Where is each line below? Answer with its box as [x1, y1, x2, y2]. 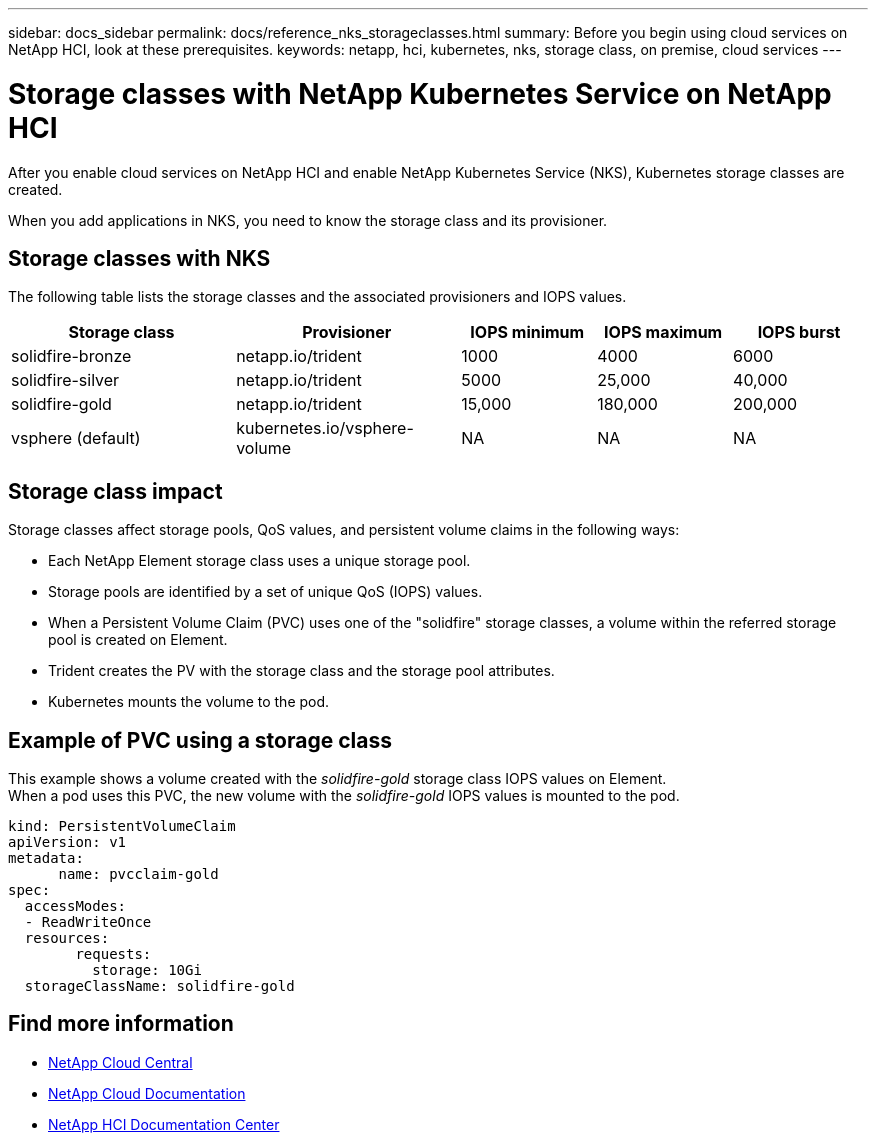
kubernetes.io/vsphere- [236, 418, 414, 439]
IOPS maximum [604, 322, 723, 343]
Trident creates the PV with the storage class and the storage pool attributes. [48, 662, 555, 680]
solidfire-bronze [11, 346, 132, 367]
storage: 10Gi [92, 962, 202, 979]
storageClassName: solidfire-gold [24, 978, 295, 995]
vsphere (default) [11, 428, 141, 449]
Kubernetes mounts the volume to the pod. [48, 693, 330, 711]
